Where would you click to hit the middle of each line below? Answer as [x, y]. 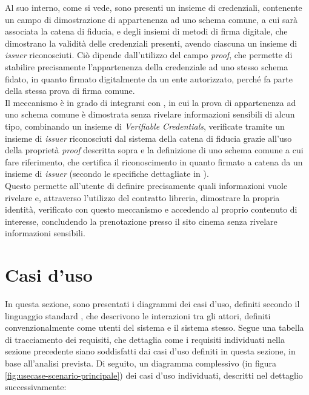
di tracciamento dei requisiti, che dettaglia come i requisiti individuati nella [145, 339]
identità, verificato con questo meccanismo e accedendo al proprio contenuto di [151, 209]
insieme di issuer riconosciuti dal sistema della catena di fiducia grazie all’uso [148, 138]
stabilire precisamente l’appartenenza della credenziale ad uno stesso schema [147, 66]
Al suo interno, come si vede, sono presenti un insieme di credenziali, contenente [154, 7]
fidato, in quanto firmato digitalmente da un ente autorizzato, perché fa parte [149, 78]
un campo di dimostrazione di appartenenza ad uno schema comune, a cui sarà [151, 19]
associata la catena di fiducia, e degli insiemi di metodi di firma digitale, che [146, 31]
